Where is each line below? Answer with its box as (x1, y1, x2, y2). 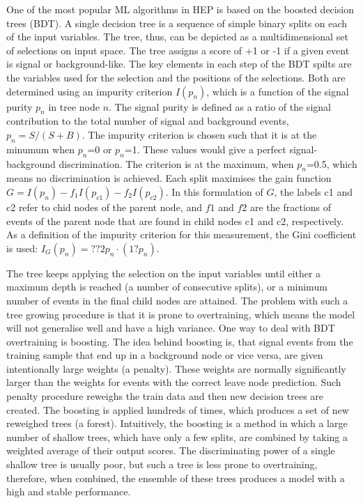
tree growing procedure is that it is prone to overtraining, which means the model (6, 307, 355, 321)
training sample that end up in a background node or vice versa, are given (6, 348, 323, 362)
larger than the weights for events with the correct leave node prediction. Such (6, 375, 341, 389)
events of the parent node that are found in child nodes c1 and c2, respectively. (6, 213, 344, 228)
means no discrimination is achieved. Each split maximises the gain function (6, 171, 332, 185)
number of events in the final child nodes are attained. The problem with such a (6, 293, 348, 307)
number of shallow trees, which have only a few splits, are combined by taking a (6, 429, 348, 444)
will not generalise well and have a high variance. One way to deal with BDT (6, 320, 335, 335)
